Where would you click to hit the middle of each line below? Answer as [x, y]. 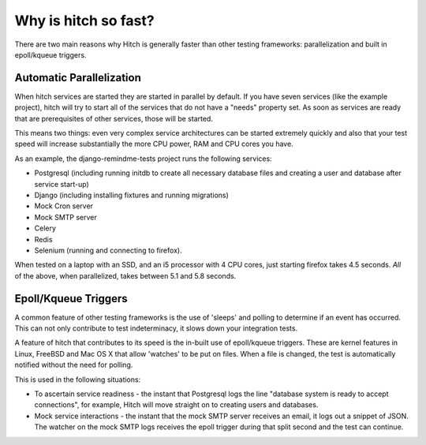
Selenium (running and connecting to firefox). [108, 250]
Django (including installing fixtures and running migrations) [131, 195]
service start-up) [62, 184]
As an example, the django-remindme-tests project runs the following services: [143, 159]
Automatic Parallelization [78, 78]
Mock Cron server [64, 206]
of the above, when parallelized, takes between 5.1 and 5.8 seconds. [125, 275]
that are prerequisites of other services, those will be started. [114, 118]
